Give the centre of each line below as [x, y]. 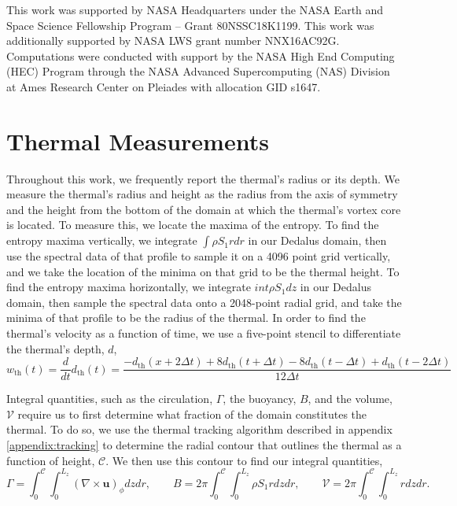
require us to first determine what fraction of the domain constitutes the [192, 414]
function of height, [51, 460]
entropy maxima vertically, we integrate [102, 240]
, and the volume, [350, 399]
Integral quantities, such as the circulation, [110, 399]
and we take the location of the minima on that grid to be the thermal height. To [203, 271]
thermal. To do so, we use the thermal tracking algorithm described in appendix [199, 429]
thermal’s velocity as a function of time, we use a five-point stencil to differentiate [204, 333]
